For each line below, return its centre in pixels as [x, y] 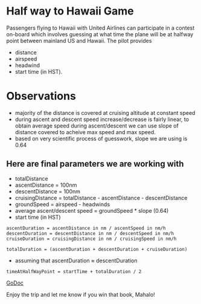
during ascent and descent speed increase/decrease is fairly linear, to [102, 119]
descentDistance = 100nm [47, 191]
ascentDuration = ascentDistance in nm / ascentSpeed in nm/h [86, 228]
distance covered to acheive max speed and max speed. [85, 132]
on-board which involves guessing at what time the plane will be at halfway [100, 34]
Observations [41, 96]
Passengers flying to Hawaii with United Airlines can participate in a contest [101, 28]
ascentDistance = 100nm [46, 185]
